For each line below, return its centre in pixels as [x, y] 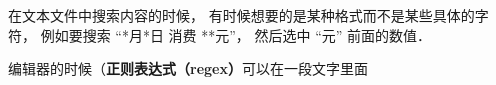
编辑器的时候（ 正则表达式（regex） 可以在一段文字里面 [188, 68]
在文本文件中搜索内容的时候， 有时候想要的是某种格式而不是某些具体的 [241, 15]
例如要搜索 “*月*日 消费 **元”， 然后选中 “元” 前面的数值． [236, 34]
